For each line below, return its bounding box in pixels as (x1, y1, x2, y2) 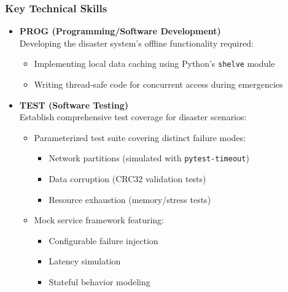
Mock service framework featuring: (34, 213, 164, 226)
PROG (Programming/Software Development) (19, 25, 221, 37)
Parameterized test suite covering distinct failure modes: (34, 131, 246, 144)
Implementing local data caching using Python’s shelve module (34, 57, 275, 70)
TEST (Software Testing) (19, 98, 129, 111)
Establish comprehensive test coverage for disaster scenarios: (19, 110, 247, 123)
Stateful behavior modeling (49, 275, 150, 288)
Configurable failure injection (49, 234, 158, 247)
